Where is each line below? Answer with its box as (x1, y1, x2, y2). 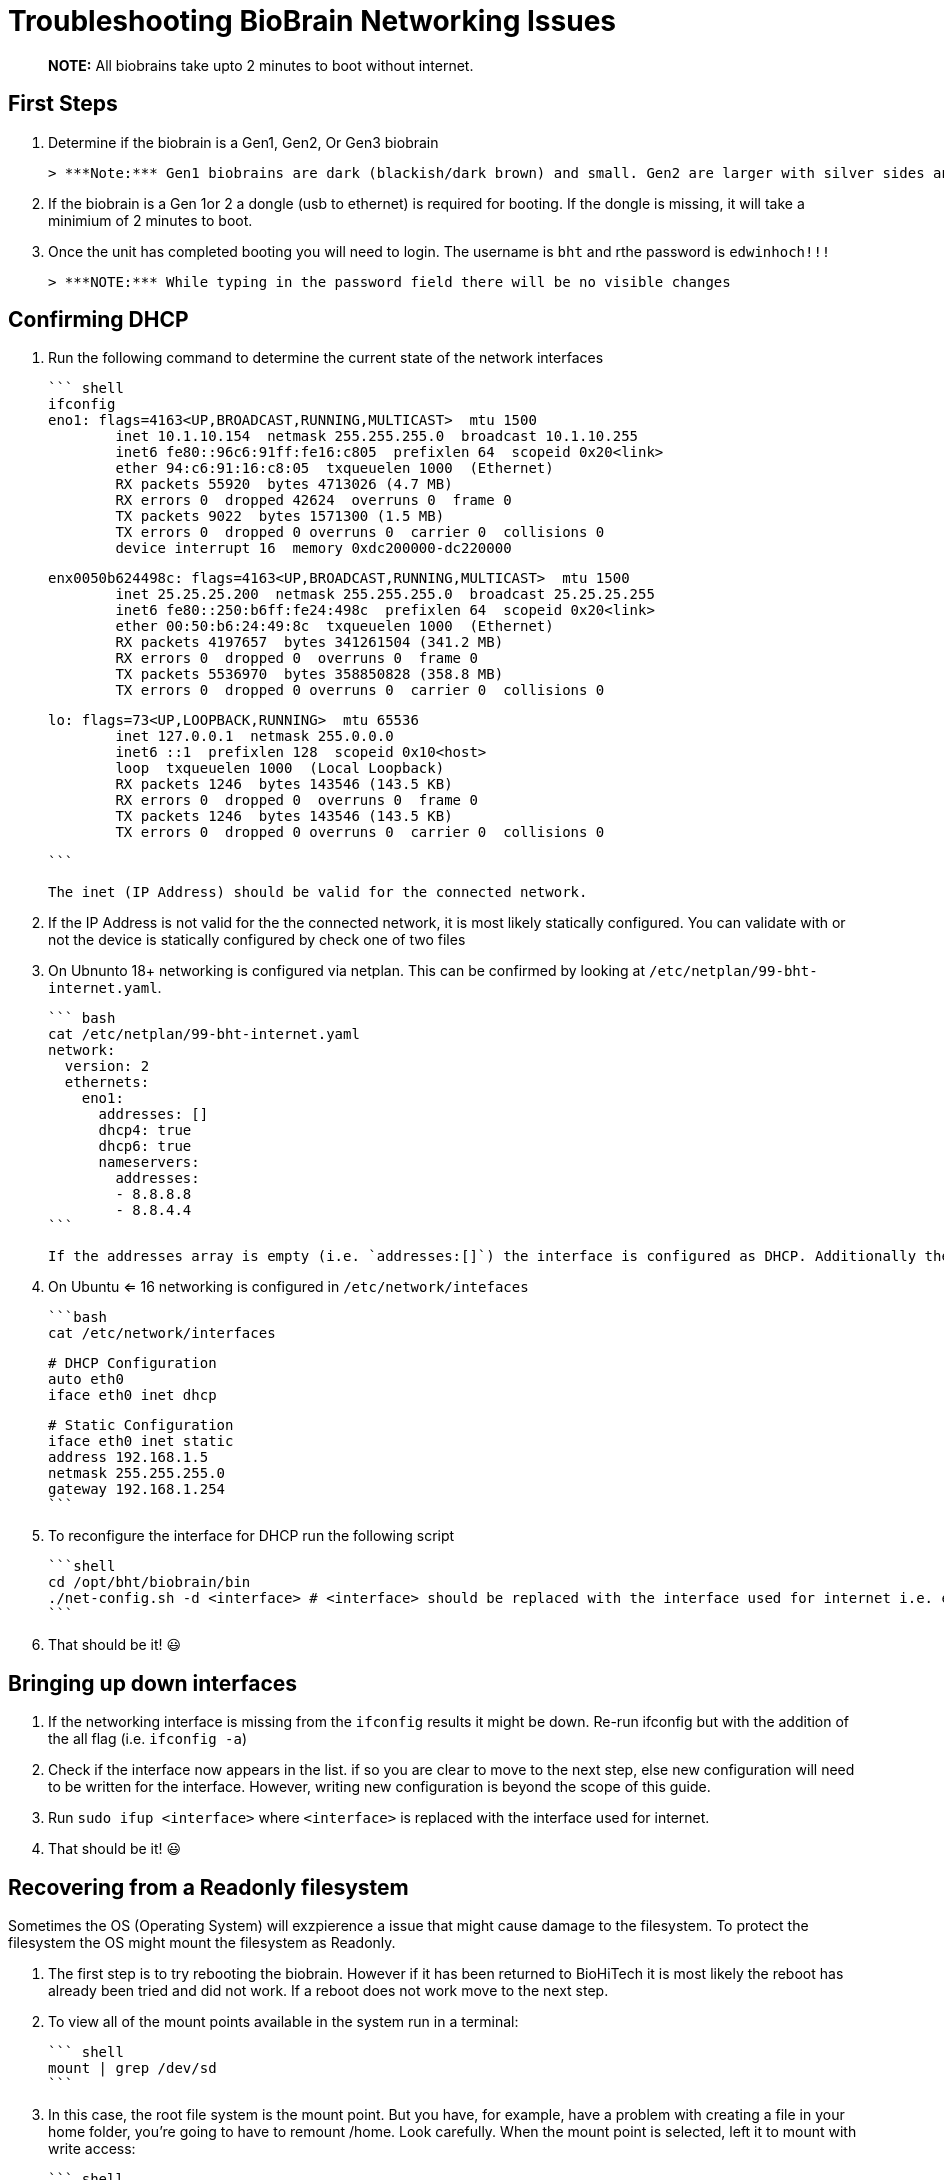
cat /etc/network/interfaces (48, 1325, 276, 1342)
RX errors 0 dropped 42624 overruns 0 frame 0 (115, 492, 512, 509)
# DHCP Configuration (48, 1355, 217, 1372)
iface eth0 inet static (48, 1433, 234, 1450)
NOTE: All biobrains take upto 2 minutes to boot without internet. (48, 56, 474, 74)
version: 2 (64, 1058, 150, 1075)
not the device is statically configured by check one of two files (48, 931, 466, 949)
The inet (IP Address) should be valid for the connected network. (48, 884, 588, 901)
